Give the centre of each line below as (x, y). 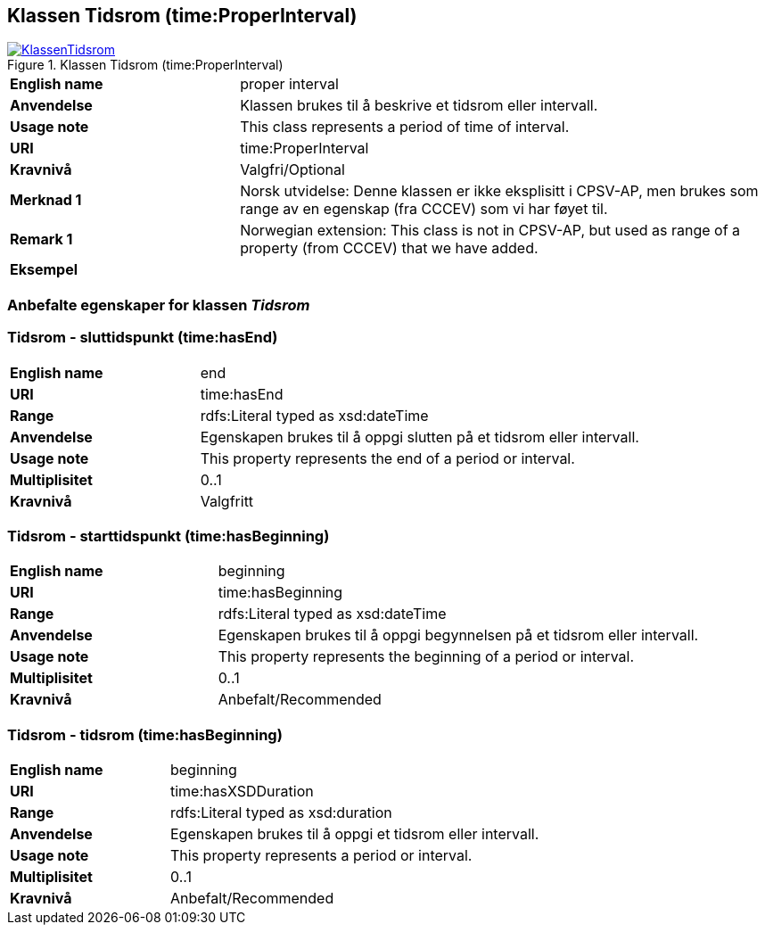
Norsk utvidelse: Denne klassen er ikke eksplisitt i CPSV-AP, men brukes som (499, 191)
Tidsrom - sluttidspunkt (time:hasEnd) (143, 338)
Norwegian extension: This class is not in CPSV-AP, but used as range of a (490, 231)
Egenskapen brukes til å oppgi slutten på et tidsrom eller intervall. (420, 437)
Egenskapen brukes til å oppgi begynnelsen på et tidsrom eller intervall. (458, 635)
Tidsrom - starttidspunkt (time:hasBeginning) (169, 536)
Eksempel (44, 270)
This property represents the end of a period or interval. (387, 458)
